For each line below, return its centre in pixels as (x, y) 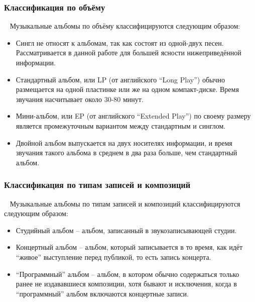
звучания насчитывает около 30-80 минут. (80, 99)
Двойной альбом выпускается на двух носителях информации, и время (124, 142)
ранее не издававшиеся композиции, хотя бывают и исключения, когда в (126, 284)
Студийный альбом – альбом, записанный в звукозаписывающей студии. (126, 230)
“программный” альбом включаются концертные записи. (102, 293)
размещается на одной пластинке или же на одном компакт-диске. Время (127, 89)
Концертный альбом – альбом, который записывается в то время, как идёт (129, 247)
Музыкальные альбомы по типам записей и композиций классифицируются (125, 203)
